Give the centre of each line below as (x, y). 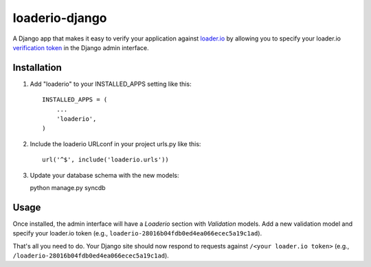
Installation (37, 68)
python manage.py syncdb (68, 187)
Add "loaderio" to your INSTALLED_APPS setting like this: (111, 84)
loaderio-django (60, 18)
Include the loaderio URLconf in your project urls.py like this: (115, 143)
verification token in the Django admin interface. (81, 47)
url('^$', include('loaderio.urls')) (106, 160)
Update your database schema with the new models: (104, 175)
